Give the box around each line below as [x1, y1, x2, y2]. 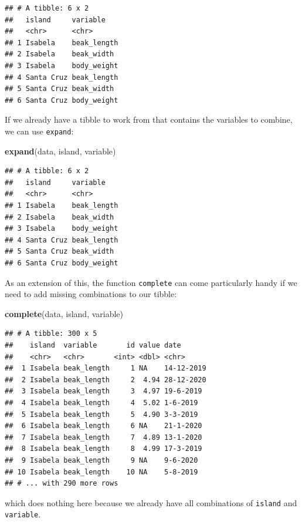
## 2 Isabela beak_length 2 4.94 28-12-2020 [5, 375, 206, 384]
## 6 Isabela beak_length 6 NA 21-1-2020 [5, 422, 202, 430]
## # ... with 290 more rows [5, 479, 118, 488]
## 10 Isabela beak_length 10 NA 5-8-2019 [5, 467, 198, 476]
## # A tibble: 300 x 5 [5, 329, 97, 338]
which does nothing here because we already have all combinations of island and [5, 496, 297, 508]
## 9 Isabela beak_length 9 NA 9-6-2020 [5, 456, 198, 464]
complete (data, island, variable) [5, 307, 124, 319]
